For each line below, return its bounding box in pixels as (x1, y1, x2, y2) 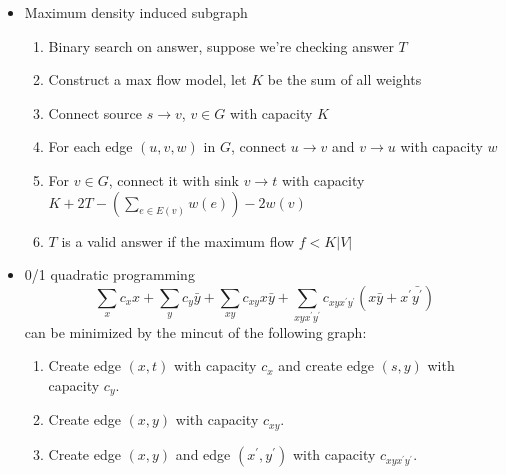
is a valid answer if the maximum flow (61, 230, 295, 251)
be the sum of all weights (267, 69, 422, 90)
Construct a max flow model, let (48, 69, 247, 90)
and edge (175, 443, 231, 464)
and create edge (278, 355, 374, 376)
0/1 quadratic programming (24, 264, 195, 285)
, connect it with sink (108, 169, 239, 190)
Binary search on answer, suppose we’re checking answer (48, 35, 394, 56)
